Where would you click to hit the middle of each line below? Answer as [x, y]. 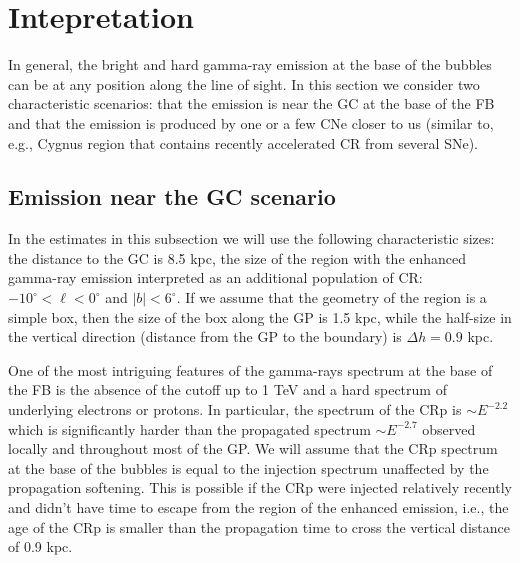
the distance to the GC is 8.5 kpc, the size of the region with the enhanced [237, 257]
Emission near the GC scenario [172, 196]
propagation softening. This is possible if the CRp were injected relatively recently [260, 487]
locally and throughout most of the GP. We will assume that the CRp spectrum [253, 448]
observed [449, 428]
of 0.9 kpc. [40, 546]
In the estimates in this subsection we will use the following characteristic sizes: [251, 238]
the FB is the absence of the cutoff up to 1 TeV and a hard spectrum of [227, 389]
